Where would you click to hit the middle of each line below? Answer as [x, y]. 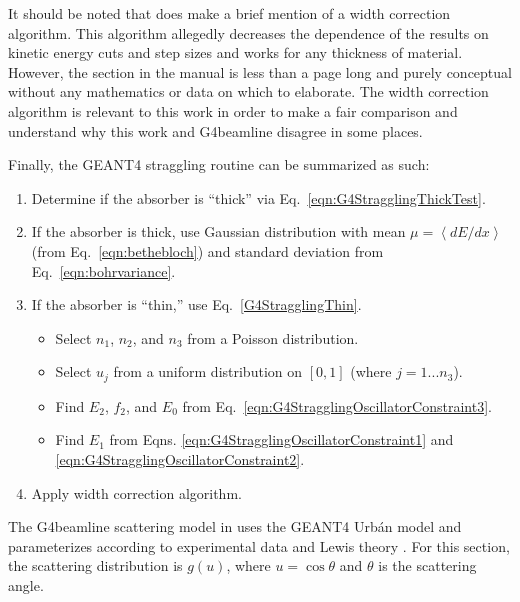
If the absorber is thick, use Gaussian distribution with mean [218, 231]
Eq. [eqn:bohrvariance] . [103, 270]
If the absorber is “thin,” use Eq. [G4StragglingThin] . [196, 304]
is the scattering [427, 565]
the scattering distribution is [95, 565]
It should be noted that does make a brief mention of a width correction [229, 13]
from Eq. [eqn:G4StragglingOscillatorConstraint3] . [337, 405]
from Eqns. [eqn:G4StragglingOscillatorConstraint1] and [281, 439]
